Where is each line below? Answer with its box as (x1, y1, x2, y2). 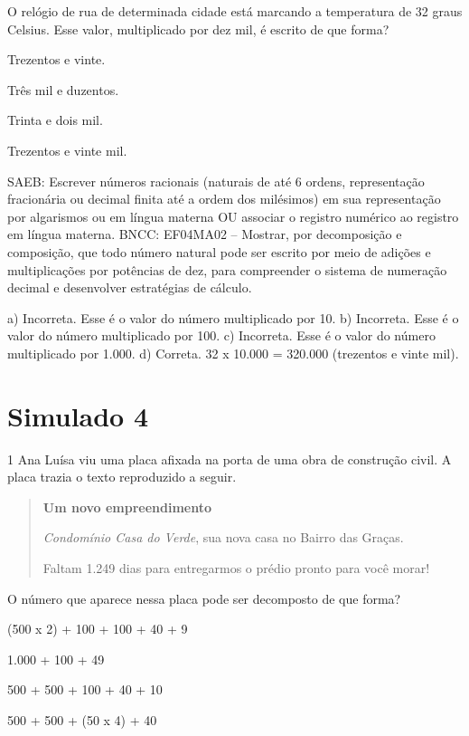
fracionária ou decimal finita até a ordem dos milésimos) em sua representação (7, 189, 441, 208)
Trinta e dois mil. (7, 110, 103, 129)
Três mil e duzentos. (7, 80, 119, 99)
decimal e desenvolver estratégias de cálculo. (7, 278, 252, 297)
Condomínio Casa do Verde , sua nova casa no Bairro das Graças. (42, 528, 404, 547)
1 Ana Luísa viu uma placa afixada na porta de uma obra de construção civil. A (7, 449, 452, 468)
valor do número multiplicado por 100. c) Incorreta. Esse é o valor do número (7, 326, 436, 345)
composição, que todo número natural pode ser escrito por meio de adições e (7, 242, 431, 261)
